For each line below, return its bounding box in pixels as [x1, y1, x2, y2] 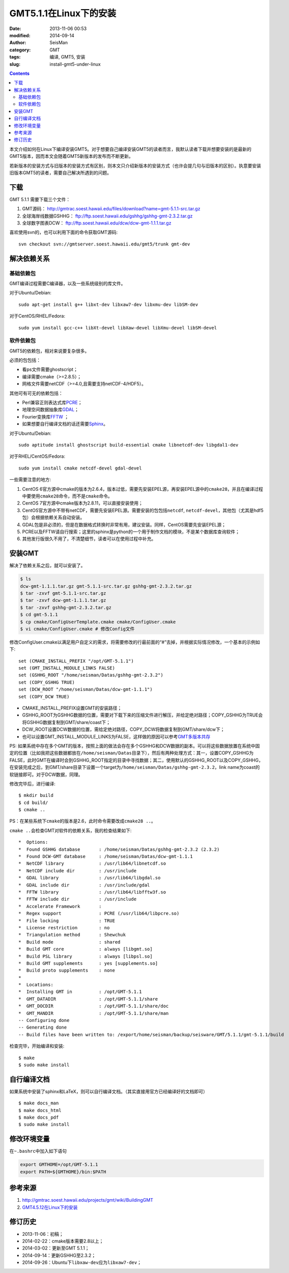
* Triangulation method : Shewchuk [18, 932, 126, 938]
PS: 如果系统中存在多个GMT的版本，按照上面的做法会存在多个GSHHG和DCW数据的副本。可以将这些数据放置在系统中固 [9, 742, 260, 749]
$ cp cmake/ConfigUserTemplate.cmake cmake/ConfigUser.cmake [20, 619, 176, 625]
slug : [9, 61, 20, 67]
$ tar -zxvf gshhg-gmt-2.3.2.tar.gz [20, 604, 112, 611]
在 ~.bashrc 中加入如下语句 [9, 1148, 67, 1154]
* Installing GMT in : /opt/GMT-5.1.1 [18, 989, 142, 995]
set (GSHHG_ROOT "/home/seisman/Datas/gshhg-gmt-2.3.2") [18, 672, 164, 678]
